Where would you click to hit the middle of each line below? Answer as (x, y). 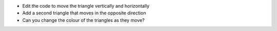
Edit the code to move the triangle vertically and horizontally (86, 6)
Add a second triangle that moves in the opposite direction (84, 13)
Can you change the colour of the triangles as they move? (83, 20)
